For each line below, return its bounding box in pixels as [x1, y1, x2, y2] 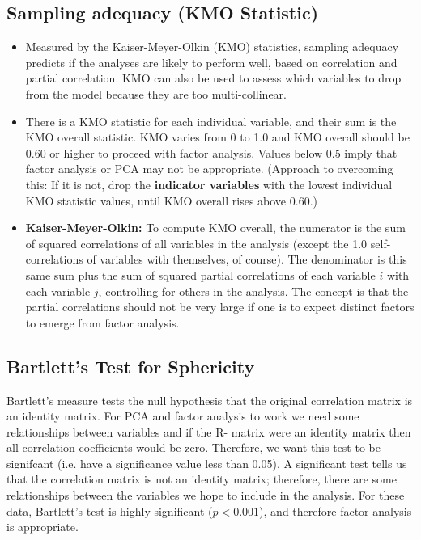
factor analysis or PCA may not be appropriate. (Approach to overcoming [25, 160, 393, 177]
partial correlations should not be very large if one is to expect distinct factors [25, 298, 415, 315]
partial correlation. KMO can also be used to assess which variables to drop [25, 70, 402, 86]
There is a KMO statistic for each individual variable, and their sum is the [25, 112, 397, 129]
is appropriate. [6, 518, 79, 535]
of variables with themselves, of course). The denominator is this [87, 251, 407, 268]
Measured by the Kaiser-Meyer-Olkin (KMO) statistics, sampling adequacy [25, 38, 399, 55]
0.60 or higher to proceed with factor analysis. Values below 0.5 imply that [25, 144, 398, 161]
